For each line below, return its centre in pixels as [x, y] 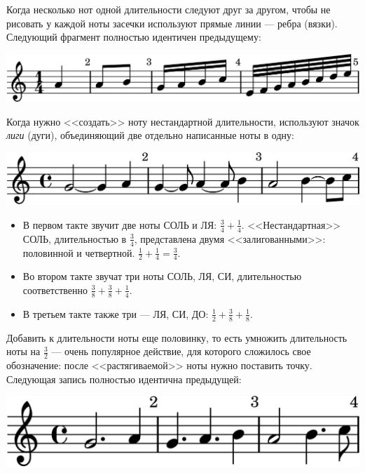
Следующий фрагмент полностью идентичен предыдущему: [134, 37]
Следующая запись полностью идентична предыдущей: [124, 379]
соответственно [55, 289]
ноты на [23, 351]
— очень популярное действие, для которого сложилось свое [181, 351]
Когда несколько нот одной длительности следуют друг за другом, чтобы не [168, 9]
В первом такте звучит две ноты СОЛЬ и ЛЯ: [120, 224]
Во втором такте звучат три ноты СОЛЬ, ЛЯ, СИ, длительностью [162, 276]
